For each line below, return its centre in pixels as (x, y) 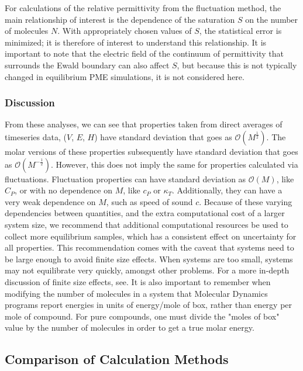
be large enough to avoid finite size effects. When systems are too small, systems (149, 259)
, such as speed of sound (149, 201)
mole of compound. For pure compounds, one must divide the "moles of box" (142, 316)
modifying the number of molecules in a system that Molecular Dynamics (136, 293)
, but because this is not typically (237, 65)
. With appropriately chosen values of (125, 31)
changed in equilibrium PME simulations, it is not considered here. (125, 76)
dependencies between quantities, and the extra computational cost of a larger (145, 213)
